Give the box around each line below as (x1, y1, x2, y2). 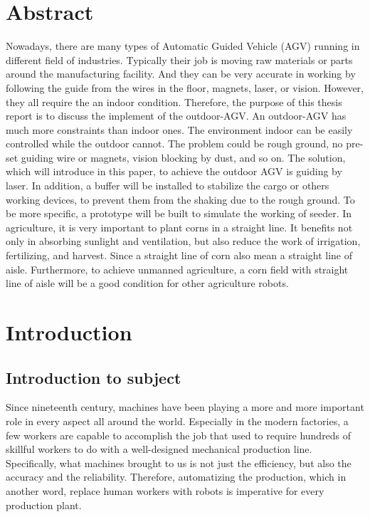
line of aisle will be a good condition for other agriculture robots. (6, 276, 289, 291)
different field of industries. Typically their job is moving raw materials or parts (6, 52, 353, 67)
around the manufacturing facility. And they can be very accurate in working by (6, 66, 356, 81)
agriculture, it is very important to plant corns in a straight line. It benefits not (6, 219, 353, 234)
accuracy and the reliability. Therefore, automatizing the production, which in (6, 469, 347, 484)
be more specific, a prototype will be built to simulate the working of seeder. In (6, 206, 352, 221)
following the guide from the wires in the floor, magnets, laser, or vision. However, (6, 80, 364, 95)
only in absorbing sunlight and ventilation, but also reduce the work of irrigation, (6, 234, 361, 249)
